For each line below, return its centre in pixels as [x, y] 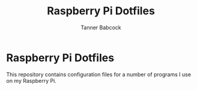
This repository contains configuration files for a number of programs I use [98, 74]
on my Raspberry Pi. [32, 80]
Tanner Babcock [101, 27]
